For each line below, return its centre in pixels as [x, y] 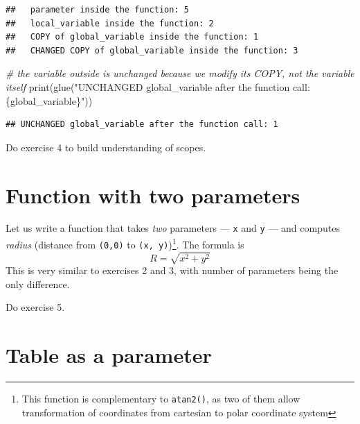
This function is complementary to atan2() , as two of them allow [161, 398]
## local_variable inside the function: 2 [110, 23]
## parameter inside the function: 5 [97, 10]
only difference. [38, 283]
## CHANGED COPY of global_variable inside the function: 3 [152, 50]
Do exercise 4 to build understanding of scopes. [106, 147]
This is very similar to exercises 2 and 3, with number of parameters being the [172, 270]
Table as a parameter [109, 354]
